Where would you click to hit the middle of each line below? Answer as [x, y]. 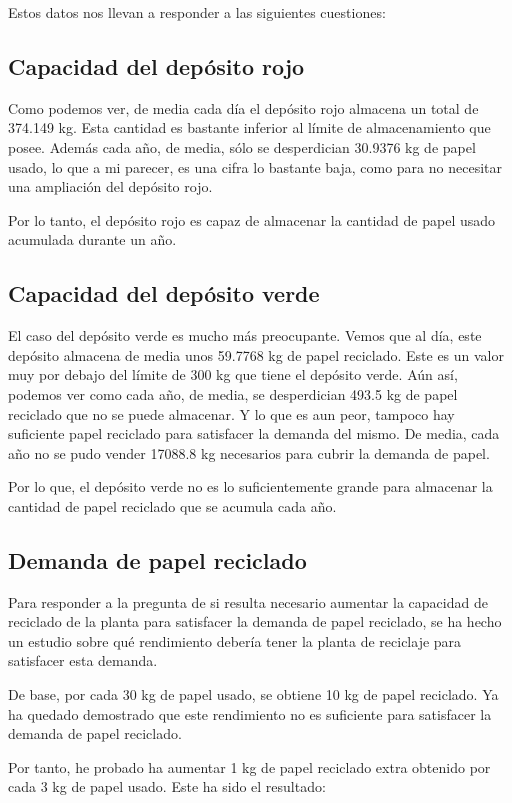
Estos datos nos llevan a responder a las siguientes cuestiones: [197, 12]
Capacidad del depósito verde [164, 293]
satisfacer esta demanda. [83, 660]
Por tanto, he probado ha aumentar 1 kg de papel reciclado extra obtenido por [249, 766]
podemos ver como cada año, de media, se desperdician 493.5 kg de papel [233, 393]
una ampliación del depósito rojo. [110, 186]
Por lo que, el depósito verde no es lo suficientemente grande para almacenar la [250, 486]
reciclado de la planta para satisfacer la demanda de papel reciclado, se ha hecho [255, 621]
